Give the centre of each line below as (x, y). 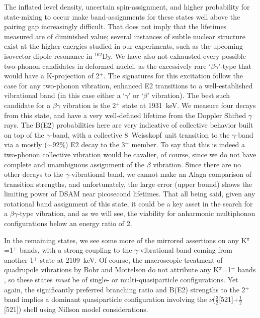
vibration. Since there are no (197, 164)
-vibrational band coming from (185, 250)
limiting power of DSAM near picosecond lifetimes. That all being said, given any (130, 194)
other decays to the (34, 174)
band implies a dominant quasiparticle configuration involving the (106, 299)
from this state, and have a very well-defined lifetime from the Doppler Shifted (125, 115)
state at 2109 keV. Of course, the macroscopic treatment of (131, 259)
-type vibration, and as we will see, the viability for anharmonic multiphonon (136, 213)
